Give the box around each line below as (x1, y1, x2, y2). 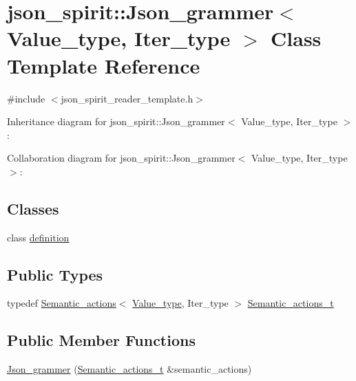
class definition (7, 230, 70, 244)
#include (7, 91, 45, 105)
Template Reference (7, 51, 200, 79)
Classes (7, 197, 59, 219)
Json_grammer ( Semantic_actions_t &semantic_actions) (7, 362, 252, 376)
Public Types (7, 263, 103, 285)
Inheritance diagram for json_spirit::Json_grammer (7, 114, 225, 129)
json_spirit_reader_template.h (61, 91, 193, 105)
